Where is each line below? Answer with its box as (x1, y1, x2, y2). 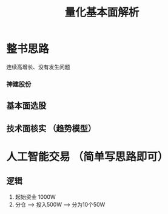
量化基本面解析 (64, 5, 139, 19)
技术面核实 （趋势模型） (6, 123, 96, 134)
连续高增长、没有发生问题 (6, 63, 70, 71)
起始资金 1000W (15, 193, 56, 201)
